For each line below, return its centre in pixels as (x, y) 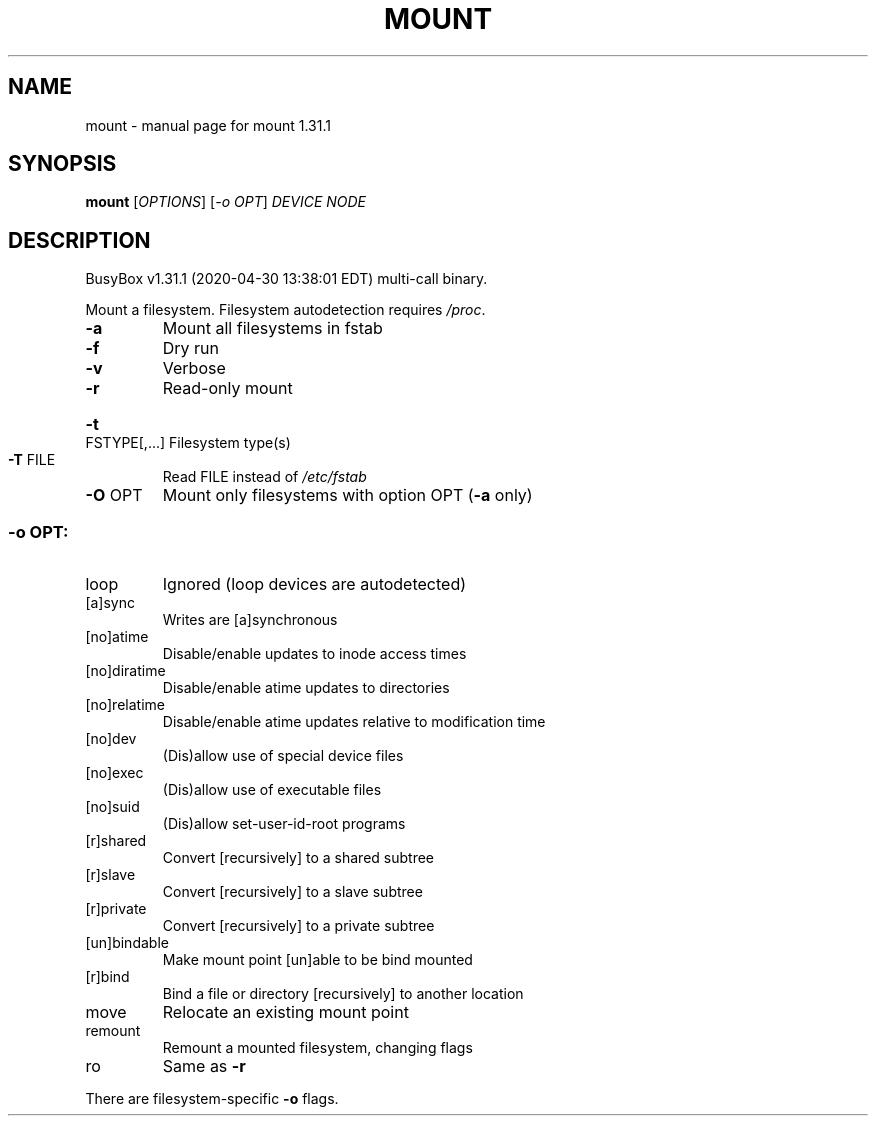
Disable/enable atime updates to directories (306, 688)
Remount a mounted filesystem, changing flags (317, 1048)
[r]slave (110, 875)
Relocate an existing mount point (285, 1012)
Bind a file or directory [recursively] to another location (343, 994)
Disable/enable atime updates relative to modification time (354, 722)
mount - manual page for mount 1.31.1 (208, 125)
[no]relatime (125, 705)
